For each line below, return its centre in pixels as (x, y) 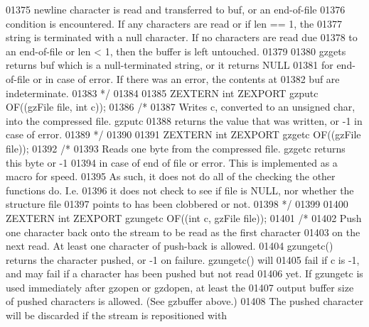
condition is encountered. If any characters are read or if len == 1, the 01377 (174, 23)
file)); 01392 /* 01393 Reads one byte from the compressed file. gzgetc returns (176, 148)
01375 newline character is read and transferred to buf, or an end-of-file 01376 (176, 9)
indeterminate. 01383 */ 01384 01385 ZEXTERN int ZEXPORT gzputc (162, 93)
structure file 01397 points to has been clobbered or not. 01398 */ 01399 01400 (177, 204)
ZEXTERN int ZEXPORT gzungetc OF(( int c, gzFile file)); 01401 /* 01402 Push (184, 217)
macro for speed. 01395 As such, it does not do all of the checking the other (171, 176)
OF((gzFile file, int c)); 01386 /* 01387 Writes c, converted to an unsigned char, (181, 107)
